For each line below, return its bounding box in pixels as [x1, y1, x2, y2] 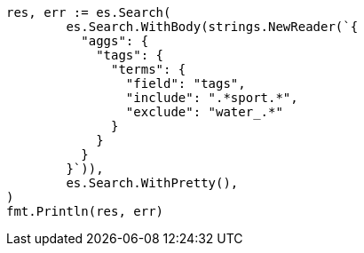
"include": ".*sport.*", [125, 91, 298, 105]
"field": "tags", [125, 76, 246, 91]
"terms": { [111, 62, 186, 76]
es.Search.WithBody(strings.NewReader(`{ [66, 20, 359, 34]
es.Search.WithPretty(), [66, 176, 239, 190]
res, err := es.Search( [6, 5, 171, 20]
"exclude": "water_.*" [125, 105, 283, 119]
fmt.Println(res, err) [6, 204, 164, 218]
